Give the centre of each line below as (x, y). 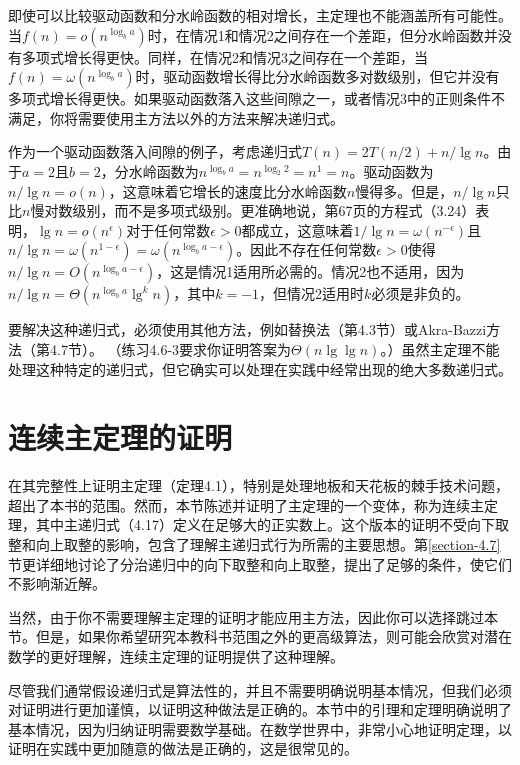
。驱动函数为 (391, 170)
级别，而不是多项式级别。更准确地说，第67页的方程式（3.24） (274, 210)
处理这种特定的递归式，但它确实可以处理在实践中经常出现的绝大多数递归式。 (260, 368)
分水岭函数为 (156, 170)
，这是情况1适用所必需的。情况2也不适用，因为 (310, 271)
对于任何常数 (168, 229)
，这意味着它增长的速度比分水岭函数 (227, 190)
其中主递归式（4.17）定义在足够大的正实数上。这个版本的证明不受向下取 (272, 524)
